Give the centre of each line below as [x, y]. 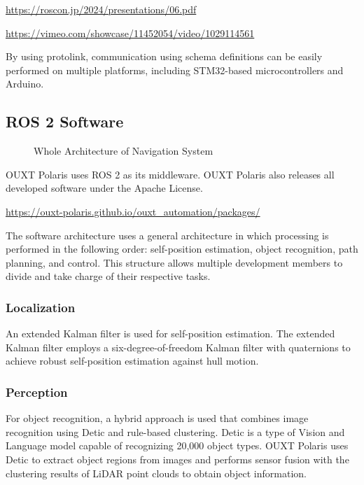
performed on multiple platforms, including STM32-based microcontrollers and [175, 70]
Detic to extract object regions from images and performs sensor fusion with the [177, 459]
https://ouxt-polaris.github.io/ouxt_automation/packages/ [133, 211]
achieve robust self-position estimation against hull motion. [132, 361]
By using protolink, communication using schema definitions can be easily [164, 56]
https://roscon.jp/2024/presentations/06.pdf [101, 9]
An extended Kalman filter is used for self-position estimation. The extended [170, 333]
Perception [37, 392]
